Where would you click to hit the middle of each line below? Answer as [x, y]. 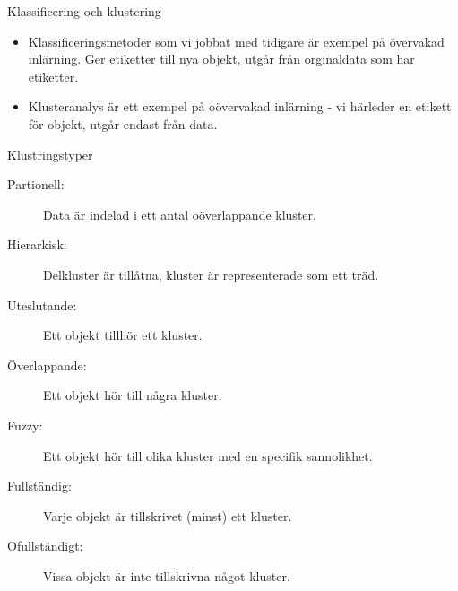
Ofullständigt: [45, 546]
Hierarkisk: [37, 244]
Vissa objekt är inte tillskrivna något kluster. [167, 575]
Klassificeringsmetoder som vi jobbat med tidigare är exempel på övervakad [236, 41]
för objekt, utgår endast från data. [123, 123]
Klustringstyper [50, 154]
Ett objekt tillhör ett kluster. [123, 335]
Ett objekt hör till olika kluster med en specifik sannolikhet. [208, 455]
